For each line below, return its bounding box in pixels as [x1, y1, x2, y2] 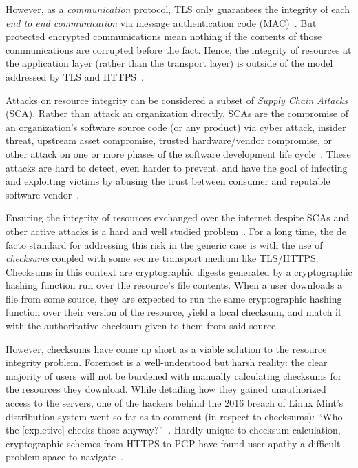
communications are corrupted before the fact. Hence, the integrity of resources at [6, 42, 352, 57]
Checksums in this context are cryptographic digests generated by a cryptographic [6, 264, 352, 278]
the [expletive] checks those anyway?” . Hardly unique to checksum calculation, [6, 423, 341, 437]
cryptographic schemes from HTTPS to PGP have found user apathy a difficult [6, 436, 341, 450]
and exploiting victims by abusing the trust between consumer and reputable [6, 174, 330, 188]
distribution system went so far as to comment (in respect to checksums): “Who [6, 409, 343, 423]
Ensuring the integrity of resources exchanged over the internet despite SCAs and [6, 210, 349, 225]
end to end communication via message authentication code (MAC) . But [6, 15, 317, 30]
